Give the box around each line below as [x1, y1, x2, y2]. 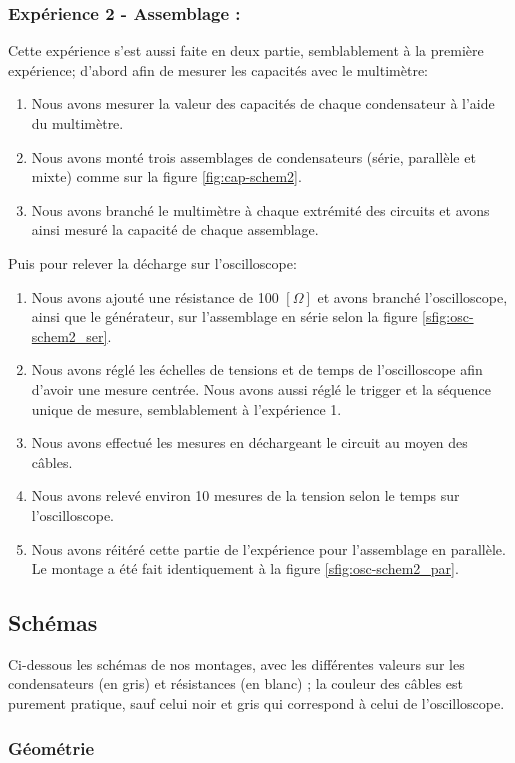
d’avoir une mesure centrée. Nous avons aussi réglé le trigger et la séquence [31, 378, 491, 399]
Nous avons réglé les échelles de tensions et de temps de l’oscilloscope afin [31, 359, 483, 380]
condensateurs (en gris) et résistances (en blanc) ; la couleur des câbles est [8, 673, 463, 694]
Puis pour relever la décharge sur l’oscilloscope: [8, 252, 297, 273]
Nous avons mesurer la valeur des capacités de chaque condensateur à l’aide [31, 93, 495, 114]
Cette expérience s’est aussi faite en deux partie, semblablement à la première [8, 40, 484, 61]
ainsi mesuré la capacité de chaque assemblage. [31, 219, 319, 240]
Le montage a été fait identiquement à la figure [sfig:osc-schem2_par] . [31, 558, 459, 579]
